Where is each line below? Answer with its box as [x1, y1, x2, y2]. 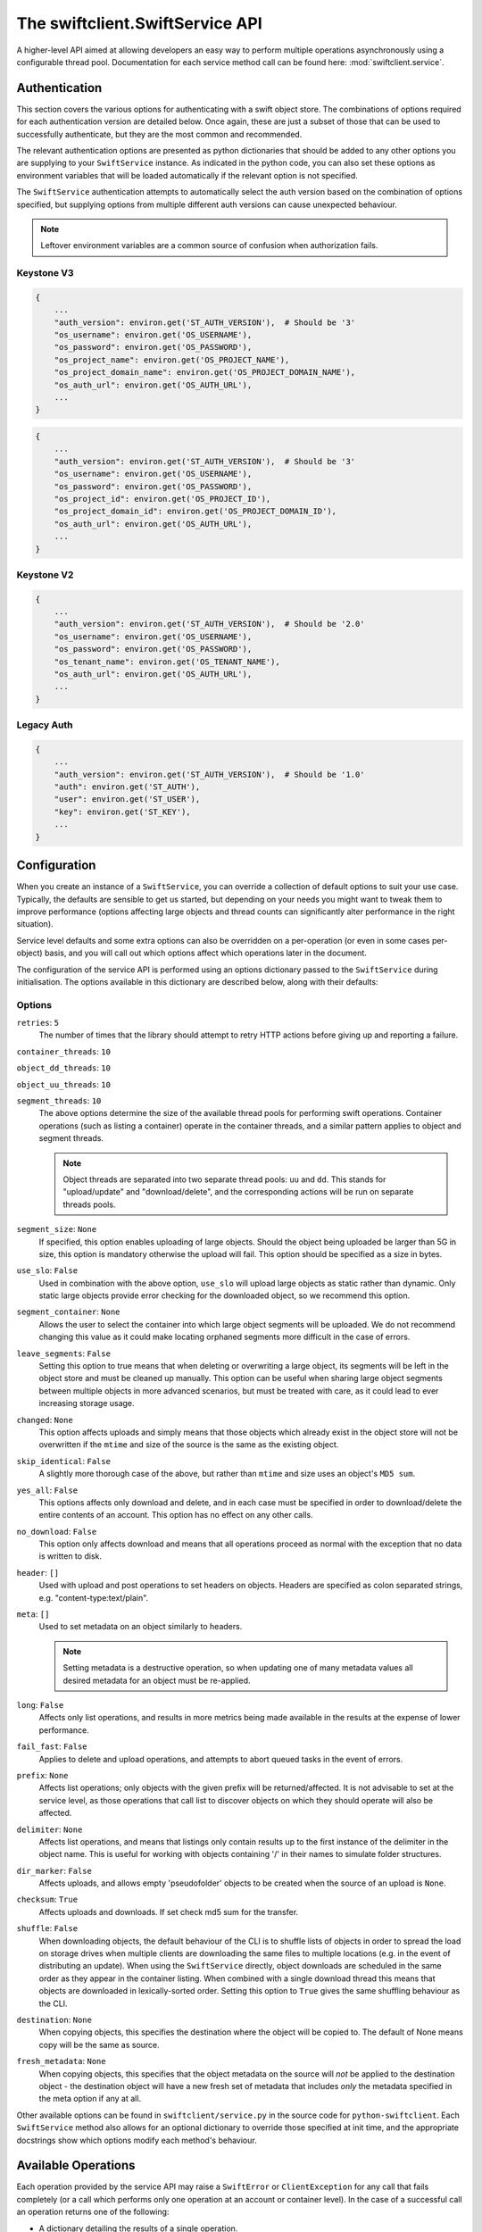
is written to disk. [38, 1551, 103, 1562]
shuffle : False [16, 1923, 79, 1934]
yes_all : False [16, 1485, 79, 1495]
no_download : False [16, 1526, 97, 1537]
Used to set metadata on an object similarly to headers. [38, 1621, 243, 1632]
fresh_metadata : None [16, 2056, 106, 2067]
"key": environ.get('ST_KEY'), [54, 806, 191, 817]
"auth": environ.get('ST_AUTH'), [54, 782, 201, 792]
